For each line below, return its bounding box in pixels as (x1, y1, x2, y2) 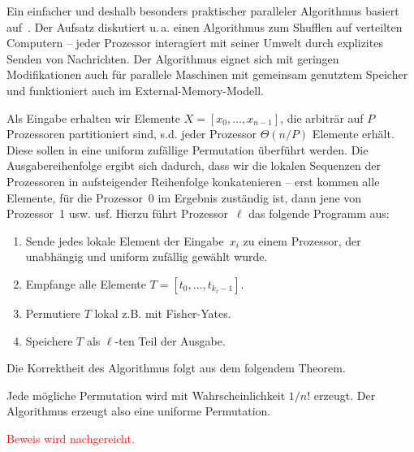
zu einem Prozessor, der (243, 232, 361, 249)
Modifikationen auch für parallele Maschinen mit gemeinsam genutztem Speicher (6, 66, 408, 83)
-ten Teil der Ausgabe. (114, 332, 226, 349)
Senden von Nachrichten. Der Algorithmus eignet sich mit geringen (6, 50, 339, 67)
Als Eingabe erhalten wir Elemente (6, 109, 181, 126)
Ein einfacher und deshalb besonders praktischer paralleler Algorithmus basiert (6, 2, 399, 19)
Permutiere (25, 304, 80, 321)
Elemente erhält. (312, 125, 395, 142)
